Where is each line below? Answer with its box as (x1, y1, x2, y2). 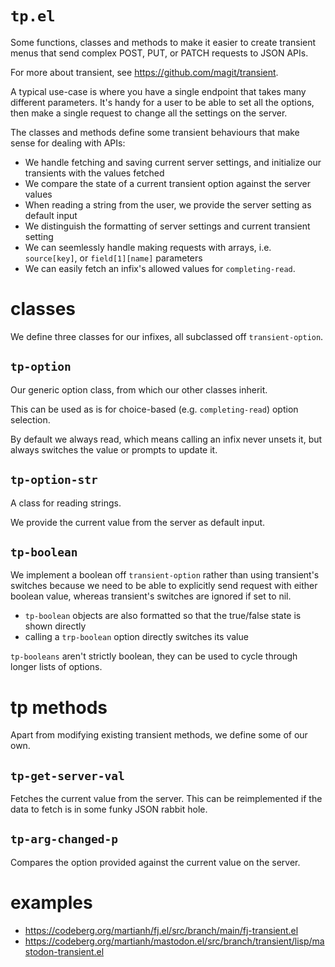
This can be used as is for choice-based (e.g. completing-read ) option (10, 403, 299, 415)
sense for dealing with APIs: (10, 137, 126, 149)
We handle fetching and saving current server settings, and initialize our (24, 156, 322, 168)
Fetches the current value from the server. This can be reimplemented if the (10, 793, 323, 805)
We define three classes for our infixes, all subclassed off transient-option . (10, 330, 324, 342)
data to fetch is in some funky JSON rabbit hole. (10, 803, 208, 816)
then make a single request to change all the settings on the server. (10, 107, 288, 119)
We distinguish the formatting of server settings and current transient (24, 220, 311, 232)
